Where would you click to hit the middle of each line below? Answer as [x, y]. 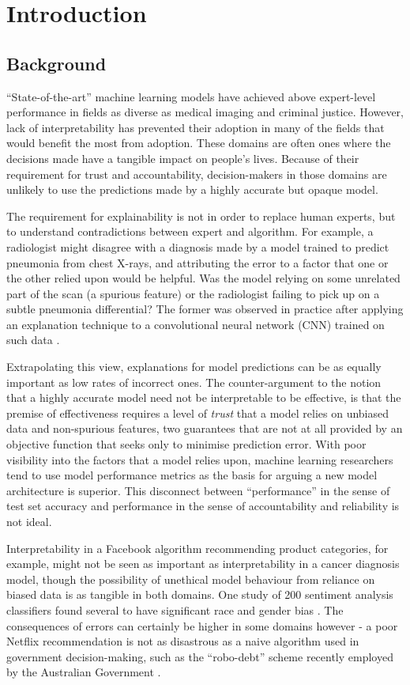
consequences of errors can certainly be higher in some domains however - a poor [202, 625]
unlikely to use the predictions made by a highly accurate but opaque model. [192, 189]
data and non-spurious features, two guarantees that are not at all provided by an [205, 428]
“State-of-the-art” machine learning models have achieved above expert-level [191, 96]
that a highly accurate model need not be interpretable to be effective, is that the [204, 397]
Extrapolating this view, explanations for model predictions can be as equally [194, 367]
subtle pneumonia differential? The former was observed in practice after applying [205, 309]
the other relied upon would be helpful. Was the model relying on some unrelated [203, 278]
